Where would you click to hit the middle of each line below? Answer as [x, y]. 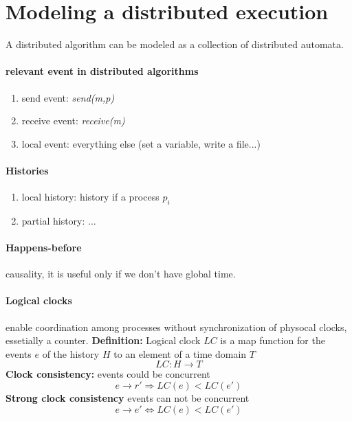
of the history [71, 353]
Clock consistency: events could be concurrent [108, 374]
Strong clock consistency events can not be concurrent [128, 398]
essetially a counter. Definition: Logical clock [103, 340]
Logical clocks [39, 300]
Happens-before [44, 248]
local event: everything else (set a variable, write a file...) [141, 143]
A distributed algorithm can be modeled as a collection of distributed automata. [175, 44]
